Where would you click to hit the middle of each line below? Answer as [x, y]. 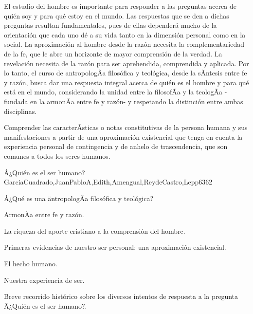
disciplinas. [20, 111]
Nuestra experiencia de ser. [44, 280]
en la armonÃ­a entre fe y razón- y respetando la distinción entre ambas [137, 101]
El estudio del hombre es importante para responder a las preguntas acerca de [120, 6]
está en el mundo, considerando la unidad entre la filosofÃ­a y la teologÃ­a [113, 92]
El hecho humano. [31, 264]
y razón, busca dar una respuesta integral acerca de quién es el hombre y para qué [126, 82]
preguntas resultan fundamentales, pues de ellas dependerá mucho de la [110, 25]
